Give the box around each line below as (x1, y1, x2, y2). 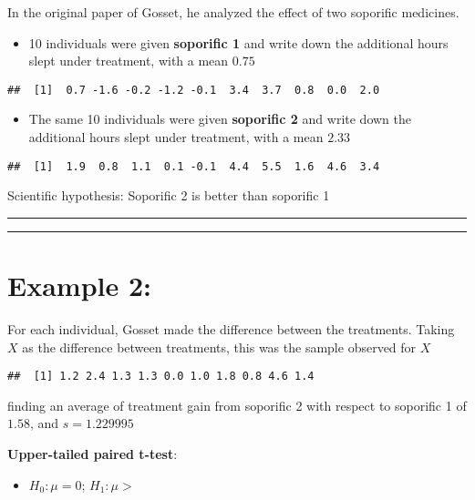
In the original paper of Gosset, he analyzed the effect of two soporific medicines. (7, 3, 460, 21)
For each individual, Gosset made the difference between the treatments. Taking (7, 320, 455, 338)
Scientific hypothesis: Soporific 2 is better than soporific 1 (7, 186, 330, 205)
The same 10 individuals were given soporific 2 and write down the (28, 109, 411, 128)
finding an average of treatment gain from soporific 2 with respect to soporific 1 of (7, 395, 467, 414)
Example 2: (7, 267, 151, 304)
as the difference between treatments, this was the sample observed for (22, 337, 417, 356)
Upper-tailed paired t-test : (7, 444, 178, 464)
